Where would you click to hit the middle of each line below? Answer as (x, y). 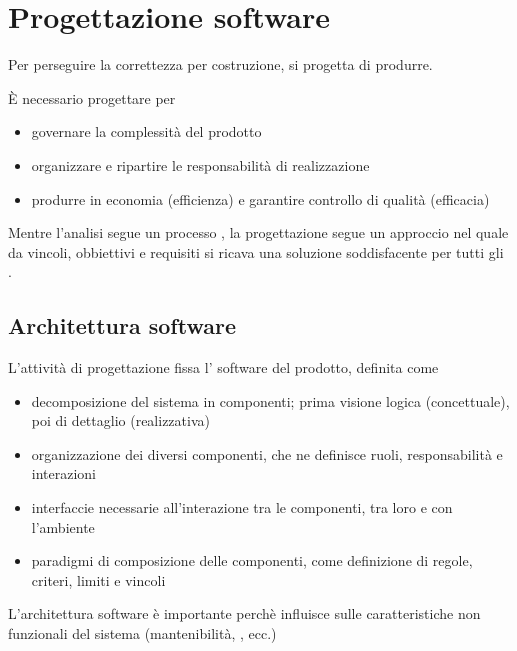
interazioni (64, 473)
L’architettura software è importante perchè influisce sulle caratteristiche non (244, 613)
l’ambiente (63, 526)
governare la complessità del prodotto (146, 131)
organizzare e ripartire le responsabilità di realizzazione (200, 164)
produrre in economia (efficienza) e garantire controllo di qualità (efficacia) (260, 198)
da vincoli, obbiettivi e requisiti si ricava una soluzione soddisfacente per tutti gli (256, 251)
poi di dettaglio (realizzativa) (120, 420)
